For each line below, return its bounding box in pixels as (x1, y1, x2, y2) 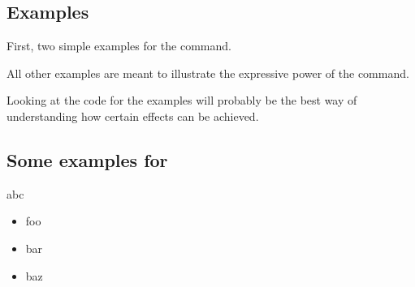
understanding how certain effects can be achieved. (6, 107, 259, 124)
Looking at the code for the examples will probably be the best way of (6, 92, 357, 109)
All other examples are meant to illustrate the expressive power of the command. (6, 64, 409, 81)
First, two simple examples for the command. (6, 37, 231, 54)
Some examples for (6, 147, 168, 172)
